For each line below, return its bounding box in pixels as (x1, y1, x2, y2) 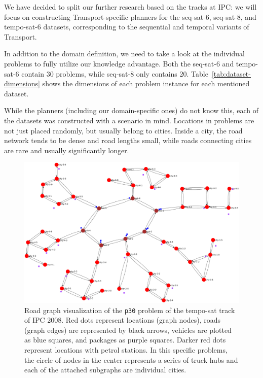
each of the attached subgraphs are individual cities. (24, 364, 186, 375)
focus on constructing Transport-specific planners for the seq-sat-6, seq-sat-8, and (4, 11, 256, 22)
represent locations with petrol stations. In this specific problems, (24, 344, 228, 355)
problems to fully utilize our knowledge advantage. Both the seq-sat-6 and (4, 58, 234, 68)
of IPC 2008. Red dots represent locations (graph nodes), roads (24, 315, 221, 325)
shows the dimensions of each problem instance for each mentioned (42, 78, 250, 89)
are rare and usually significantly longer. (4, 145, 129, 155)
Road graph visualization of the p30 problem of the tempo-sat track (24, 304, 235, 315)
